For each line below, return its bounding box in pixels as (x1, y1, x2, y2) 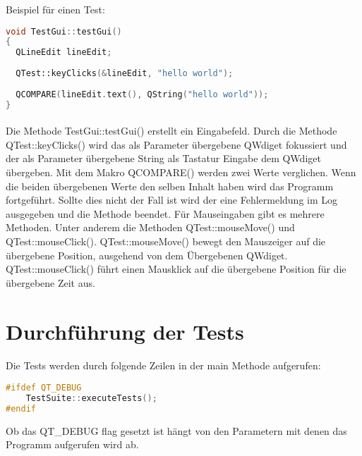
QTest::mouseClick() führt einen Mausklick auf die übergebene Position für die (6, 261, 346, 276)
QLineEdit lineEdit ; (16, 47, 112, 58)
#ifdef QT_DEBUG (6, 382, 82, 393)
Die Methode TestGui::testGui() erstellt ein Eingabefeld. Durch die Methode (6, 123, 337, 138)
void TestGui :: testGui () (6, 26, 122, 37)
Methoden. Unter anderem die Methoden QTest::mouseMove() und (6, 220, 295, 235)
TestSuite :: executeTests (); (25, 393, 157, 403)
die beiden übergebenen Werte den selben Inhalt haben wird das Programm (6, 178, 334, 193)
